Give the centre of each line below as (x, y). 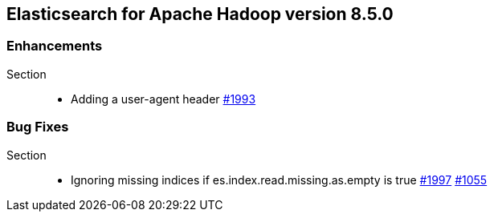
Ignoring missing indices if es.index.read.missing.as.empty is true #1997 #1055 (279, 180)
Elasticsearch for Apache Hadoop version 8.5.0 (200, 14)
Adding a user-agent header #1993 (163, 99)
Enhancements (55, 46)
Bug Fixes (38, 127)
